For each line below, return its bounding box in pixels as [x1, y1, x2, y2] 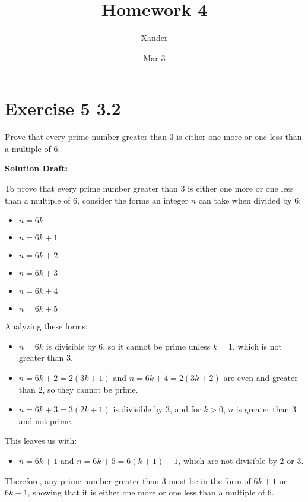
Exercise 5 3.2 [5, 96, 121, 120]
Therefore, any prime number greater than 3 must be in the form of [5, 474, 251, 487]
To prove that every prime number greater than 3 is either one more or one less [5, 182, 294, 195]
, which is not [232, 339, 282, 352]
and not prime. [18, 414, 73, 427]
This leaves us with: [5, 434, 77, 447]
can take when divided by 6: [198, 193, 301, 206]
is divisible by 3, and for [113, 403, 201, 415]
